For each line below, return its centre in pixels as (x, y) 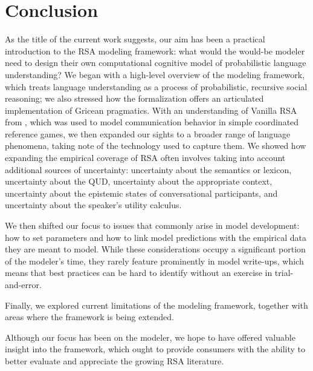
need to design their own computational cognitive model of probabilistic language (156, 63)
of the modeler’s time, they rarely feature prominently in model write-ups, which (154, 261)
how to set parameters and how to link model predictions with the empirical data (156, 237)
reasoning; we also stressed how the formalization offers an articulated (134, 98)
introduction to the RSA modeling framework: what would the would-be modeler (155, 51)
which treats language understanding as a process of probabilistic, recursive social (156, 86)
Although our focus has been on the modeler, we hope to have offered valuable (150, 337)
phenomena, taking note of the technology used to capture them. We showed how (156, 146)
